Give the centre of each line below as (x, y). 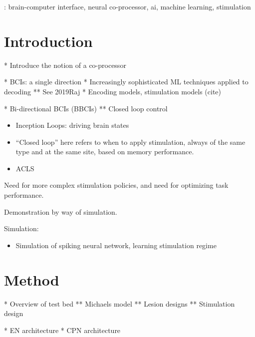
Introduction (48, 41)
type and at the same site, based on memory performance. (105, 152)
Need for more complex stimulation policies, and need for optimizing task (116, 185)
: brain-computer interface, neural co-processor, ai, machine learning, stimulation (127, 6)
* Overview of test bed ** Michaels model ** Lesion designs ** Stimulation (120, 303)
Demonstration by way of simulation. (61, 211)
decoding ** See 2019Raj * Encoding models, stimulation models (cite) (113, 91)
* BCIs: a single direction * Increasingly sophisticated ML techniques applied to (126, 82)
